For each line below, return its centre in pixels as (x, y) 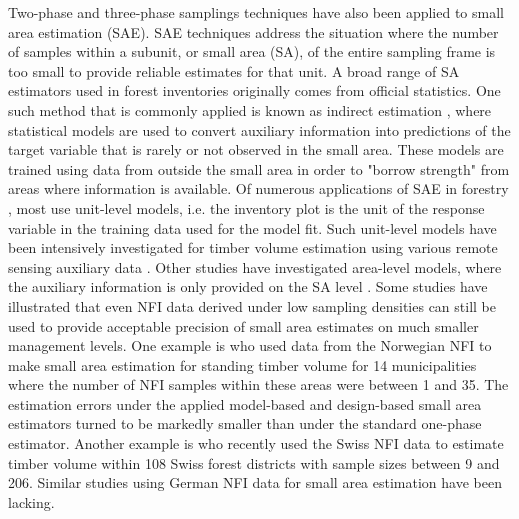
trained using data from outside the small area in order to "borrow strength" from (259, 168)
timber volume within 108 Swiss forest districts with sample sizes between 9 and (254, 462)
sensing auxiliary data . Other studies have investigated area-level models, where (255, 266)
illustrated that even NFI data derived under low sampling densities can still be (252, 305)
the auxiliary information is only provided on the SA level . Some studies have (248, 286)
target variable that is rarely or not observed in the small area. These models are (256, 149)
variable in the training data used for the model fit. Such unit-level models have (252, 227)
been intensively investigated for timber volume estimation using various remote (253, 247)
